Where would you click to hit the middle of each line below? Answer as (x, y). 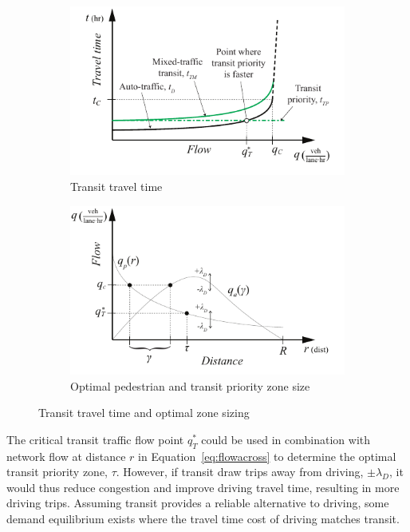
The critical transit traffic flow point (95, 439)
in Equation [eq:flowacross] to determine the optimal (267, 456)
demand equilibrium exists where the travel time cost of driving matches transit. (203, 519)
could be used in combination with (286, 439)
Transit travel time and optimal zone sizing (144, 413)
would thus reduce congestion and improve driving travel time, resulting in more (203, 487)
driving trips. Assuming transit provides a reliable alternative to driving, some (198, 503)
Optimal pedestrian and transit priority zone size (190, 385)
